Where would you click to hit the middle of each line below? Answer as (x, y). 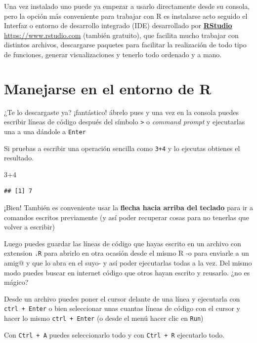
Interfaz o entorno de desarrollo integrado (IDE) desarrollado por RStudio (118, 25)
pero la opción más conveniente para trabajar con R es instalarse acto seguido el (126, 16)
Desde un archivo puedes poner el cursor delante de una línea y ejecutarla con (122, 298)
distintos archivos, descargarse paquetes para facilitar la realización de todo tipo (125, 45)
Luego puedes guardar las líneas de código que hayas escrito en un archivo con (123, 243)
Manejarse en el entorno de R (108, 88)
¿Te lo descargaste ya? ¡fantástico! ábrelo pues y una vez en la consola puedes (121, 112)
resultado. (19, 158)
